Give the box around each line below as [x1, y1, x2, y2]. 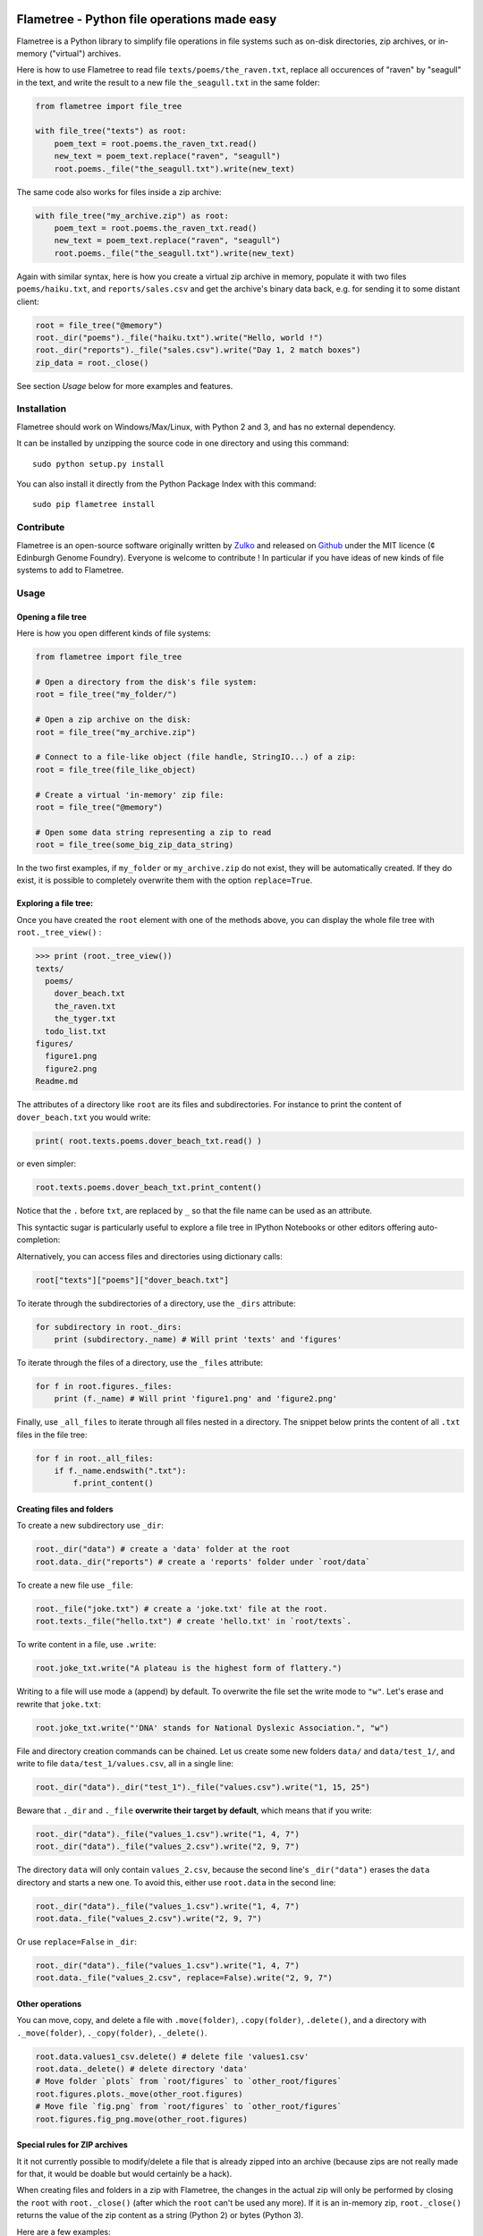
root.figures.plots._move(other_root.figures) [35, 2088, 243, 2099]
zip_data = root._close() [35, 358, 149, 368]
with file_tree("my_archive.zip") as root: [35, 210, 230, 221]
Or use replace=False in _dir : [16, 1936, 138, 1947]
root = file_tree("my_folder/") [35, 690, 178, 699]
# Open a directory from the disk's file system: [35, 677, 258, 688]
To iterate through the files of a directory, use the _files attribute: [16, 1357, 264, 1368]
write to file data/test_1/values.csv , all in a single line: [16, 1757, 234, 1768]
